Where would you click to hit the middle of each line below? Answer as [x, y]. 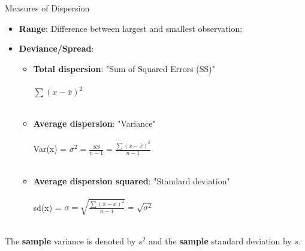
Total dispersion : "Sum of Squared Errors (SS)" [124, 68]
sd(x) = [47, 207]
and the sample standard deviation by [220, 240]
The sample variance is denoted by [70, 240]
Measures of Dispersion [47, 8]
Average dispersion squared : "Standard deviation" [132, 180]
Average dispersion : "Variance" [94, 123]
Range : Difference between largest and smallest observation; [131, 28]
